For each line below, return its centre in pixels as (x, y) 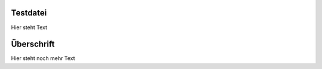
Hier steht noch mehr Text (43, 58)
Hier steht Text (29, 27)
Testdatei (29, 13)
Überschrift (33, 44)
